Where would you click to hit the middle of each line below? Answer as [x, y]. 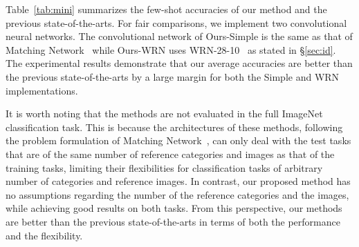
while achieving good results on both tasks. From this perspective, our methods [174, 208]
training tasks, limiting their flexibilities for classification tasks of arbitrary [164, 167]
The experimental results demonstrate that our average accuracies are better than [179, 63]
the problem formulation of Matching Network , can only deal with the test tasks [178, 140]
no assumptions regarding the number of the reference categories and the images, [177, 194]
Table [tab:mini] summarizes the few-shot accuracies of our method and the [166, 9]
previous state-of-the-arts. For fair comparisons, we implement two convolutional [176, 22]
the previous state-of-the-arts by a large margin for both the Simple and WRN [173, 76]
